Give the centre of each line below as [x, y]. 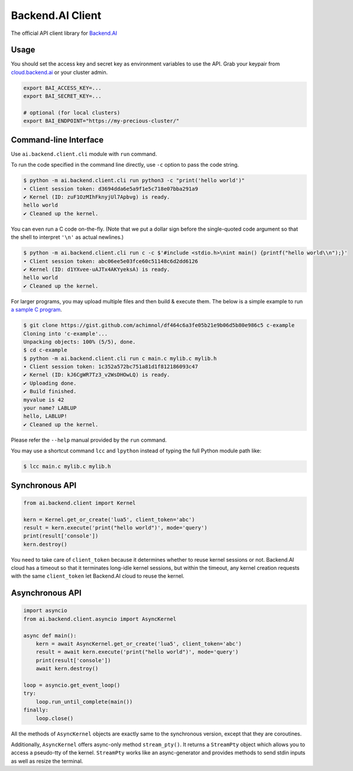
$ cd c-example [45, 350]
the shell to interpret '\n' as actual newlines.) [67, 237]
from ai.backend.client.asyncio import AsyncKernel [100, 619]
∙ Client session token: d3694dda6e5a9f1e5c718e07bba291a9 [111, 189]
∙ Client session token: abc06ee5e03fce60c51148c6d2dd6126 [111, 261]
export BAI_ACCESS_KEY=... [62, 88]
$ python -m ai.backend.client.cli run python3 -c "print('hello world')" [134, 181]
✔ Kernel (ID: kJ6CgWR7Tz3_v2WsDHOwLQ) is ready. [97, 375]
